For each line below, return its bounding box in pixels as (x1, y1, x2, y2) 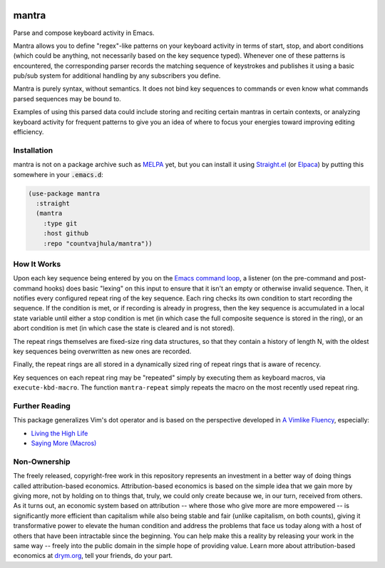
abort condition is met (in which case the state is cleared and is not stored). (13, 324, 235, 333)
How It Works (13, 259, 61, 269)
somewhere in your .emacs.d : (13, 170, 103, 178)
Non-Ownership (13, 457, 71, 467)
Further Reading (13, 400, 71, 410)
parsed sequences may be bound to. (13, 94, 121, 103)
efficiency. (13, 128, 44, 136)
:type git (43, 219, 78, 228)
